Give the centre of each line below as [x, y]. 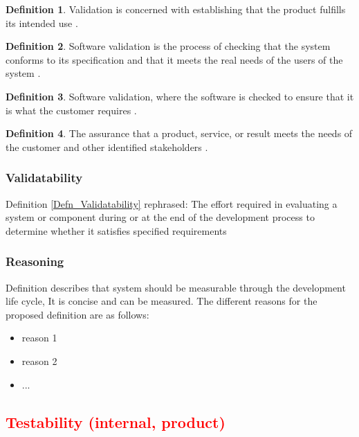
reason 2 [39, 360]
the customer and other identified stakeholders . [107, 146]
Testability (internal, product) [116, 421]
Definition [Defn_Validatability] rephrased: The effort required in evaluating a [172, 203]
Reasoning [35, 261]
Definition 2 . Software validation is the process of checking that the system [168, 46]
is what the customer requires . [71, 110]
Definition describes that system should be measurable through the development [176, 287]
